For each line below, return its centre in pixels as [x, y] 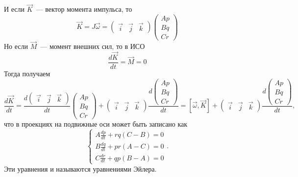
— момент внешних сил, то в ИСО [93, 46]
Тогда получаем [27, 74]
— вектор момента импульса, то [84, 9]
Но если [16, 46]
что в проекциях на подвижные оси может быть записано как [96, 123]
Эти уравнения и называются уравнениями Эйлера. [80, 168]
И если [14, 9]
